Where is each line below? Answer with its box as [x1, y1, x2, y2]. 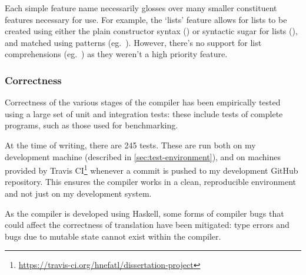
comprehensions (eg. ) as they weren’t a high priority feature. [5, 48, 228, 60]
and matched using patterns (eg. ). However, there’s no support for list [5, 36, 262, 48]
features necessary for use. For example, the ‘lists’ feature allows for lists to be [5, 13, 287, 25]
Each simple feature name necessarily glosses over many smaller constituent [5, 2, 277, 14]
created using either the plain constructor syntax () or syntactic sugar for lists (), [5, 25, 298, 37]
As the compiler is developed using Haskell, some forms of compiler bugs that [5, 207, 284, 219]
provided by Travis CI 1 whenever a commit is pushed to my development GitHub [5, 163, 298, 176]
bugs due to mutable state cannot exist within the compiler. [5, 230, 221, 242]
